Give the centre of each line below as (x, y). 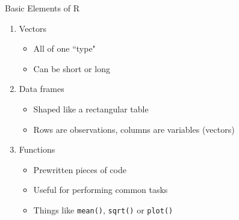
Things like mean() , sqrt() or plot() (103, 209)
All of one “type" (64, 48)
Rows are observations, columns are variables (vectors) (134, 129)
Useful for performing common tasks (101, 190)
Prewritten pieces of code (80, 169)
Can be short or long (72, 68)
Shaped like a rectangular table (91, 108)
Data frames (42, 89)
